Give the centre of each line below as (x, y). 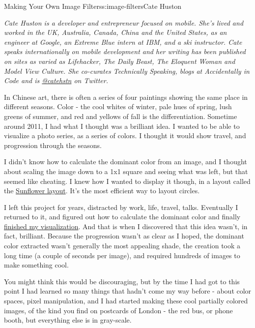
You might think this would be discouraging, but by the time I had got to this (122, 281)
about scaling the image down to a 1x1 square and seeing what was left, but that (126, 171)
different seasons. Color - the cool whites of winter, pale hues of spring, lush (118, 106)
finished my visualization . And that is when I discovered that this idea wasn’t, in (126, 226)
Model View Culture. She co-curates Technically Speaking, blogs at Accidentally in (127, 71)
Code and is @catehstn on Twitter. (56, 80)
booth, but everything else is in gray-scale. (68, 320)
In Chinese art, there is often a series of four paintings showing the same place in (126, 97)
